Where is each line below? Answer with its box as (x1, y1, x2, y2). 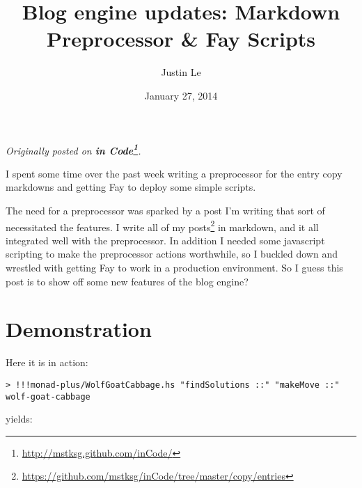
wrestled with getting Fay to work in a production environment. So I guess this (6, 260, 343, 274)
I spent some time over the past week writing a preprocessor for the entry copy (6, 166, 343, 180)
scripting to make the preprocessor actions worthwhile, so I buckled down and (6, 246, 338, 261)
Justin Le (161, 65, 201, 79)
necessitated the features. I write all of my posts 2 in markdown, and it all (6, 217, 319, 234)
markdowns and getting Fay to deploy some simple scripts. (6, 180, 256, 194)
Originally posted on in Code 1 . (6, 141, 141, 157)
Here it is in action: (6, 355, 88, 370)
